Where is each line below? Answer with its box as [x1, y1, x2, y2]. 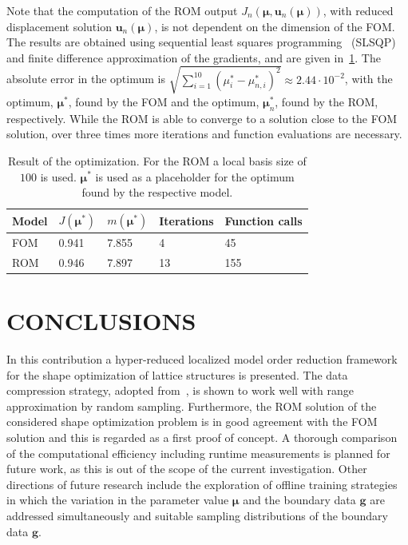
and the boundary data [243, 491, 356, 508]
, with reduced [323, 2, 394, 18]
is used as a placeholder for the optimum [95, 168, 295, 185]
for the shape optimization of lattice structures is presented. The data [6, 366, 348, 383]
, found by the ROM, [275, 93, 378, 109]
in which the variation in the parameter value [6, 491, 229, 508]
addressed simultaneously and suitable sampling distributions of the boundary [6, 507, 388, 523]
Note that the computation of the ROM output [6, 2, 238, 18]
